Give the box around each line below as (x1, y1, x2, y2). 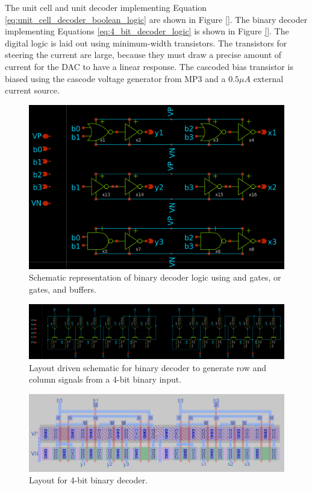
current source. (5, 84, 60, 97)
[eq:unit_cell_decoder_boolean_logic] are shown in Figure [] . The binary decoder (5, 13, 308, 25)
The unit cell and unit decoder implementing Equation (5, 1, 207, 13)
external (253, 72, 284, 84)
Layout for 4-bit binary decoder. (29, 474, 148, 486)
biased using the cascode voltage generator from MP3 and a (5, 72, 226, 84)
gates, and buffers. (29, 282, 96, 295)
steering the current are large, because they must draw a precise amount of (5, 48, 282, 61)
